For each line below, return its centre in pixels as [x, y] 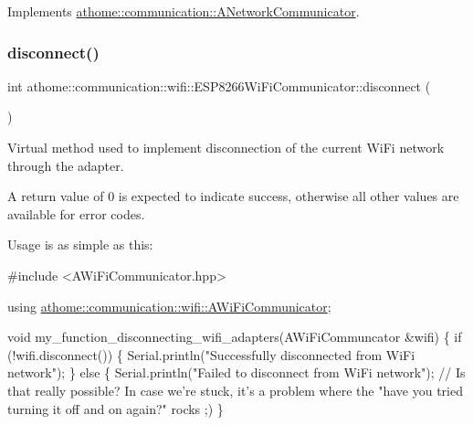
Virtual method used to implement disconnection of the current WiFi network [226, 147]
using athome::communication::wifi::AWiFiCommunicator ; [169, 306]
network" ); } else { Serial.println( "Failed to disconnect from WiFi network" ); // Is [236, 372]
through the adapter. [66, 165]
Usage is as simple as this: [80, 244]
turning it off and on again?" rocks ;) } [116, 408]
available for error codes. [76, 213]
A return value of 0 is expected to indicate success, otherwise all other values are [233, 196]
